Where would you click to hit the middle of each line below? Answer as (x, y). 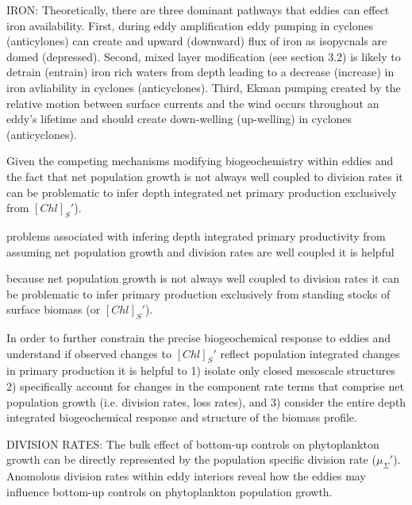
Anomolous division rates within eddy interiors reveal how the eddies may (186, 476)
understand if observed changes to (89, 353)
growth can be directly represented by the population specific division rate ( (191, 459)
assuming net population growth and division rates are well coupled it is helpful (200, 251)
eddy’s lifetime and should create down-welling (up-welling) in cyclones (179, 119)
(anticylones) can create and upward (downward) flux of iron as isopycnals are (197, 41)
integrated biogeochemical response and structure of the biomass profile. (182, 417)
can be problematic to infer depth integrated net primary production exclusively (202, 192)
